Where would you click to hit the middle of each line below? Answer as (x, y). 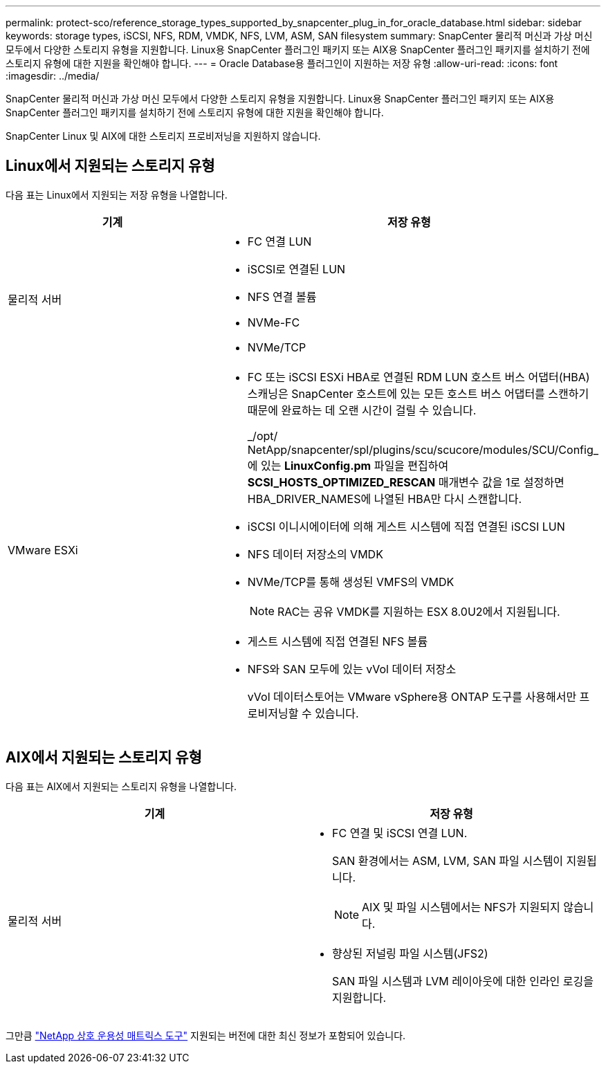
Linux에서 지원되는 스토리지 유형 (110, 166)
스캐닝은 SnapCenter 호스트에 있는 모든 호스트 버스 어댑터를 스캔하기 (418, 393)
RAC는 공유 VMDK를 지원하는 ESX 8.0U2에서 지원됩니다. (419, 611)
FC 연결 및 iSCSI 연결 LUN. (400, 833)
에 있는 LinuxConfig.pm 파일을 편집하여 (348, 465)
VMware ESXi (43, 550)
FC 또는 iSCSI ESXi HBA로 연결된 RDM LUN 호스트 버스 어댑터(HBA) (419, 377)
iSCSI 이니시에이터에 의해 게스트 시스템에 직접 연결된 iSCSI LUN (406, 526)
